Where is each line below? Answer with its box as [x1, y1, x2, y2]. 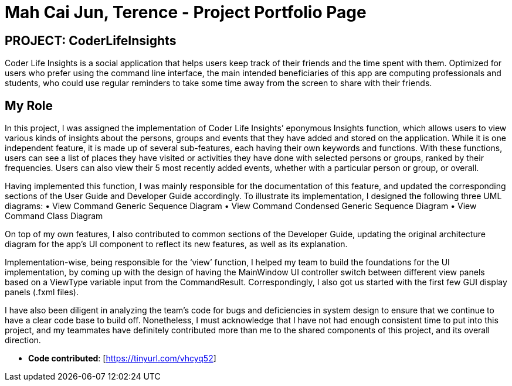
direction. [5, 335, 41, 346]
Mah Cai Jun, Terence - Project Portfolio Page [5, 2, 367, 22]
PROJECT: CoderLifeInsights [5, 33, 177, 48]
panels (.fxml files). [5, 287, 79, 298]
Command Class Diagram [5, 211, 103, 221]
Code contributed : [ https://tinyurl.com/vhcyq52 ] [28, 353, 216, 364]
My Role [5, 98, 53, 113]
